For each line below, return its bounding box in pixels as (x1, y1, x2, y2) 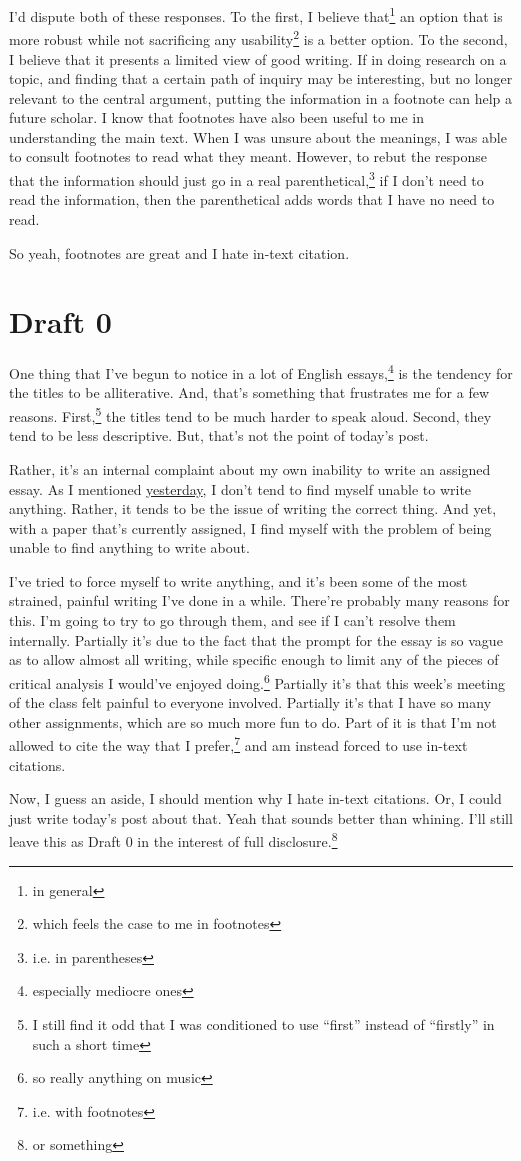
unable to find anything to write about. (9, 537, 250, 558)
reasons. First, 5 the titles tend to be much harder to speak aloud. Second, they (9, 403, 492, 426)
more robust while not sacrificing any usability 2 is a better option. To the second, (9, 26, 508, 49)
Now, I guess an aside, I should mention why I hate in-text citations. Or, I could (9, 788, 502, 809)
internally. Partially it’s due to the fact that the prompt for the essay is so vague (9, 629, 503, 650)
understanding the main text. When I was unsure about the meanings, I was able (9, 126, 507, 147)
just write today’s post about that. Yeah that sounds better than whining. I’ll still (9, 807, 513, 828)
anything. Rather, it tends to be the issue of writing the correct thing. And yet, (9, 498, 497, 519)
